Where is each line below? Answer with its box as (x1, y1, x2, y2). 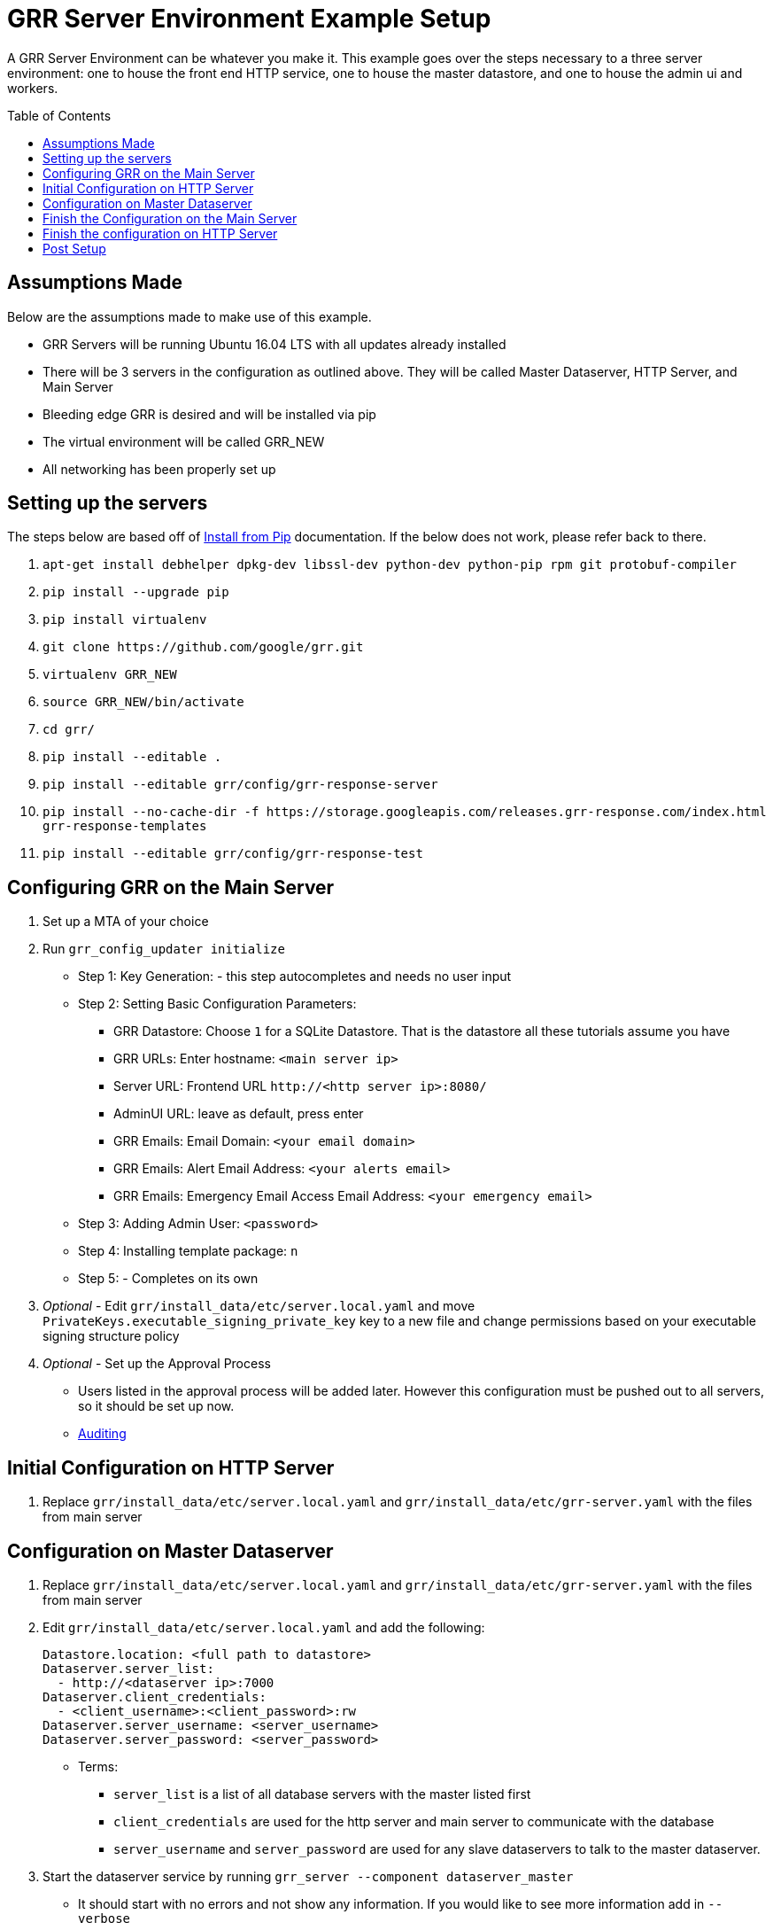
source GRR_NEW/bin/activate (43, 695, 244, 710)
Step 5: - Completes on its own (78, 1271, 259, 1287)
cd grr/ (43, 722, 96, 737)
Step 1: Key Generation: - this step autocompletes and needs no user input (78, 969, 512, 984)
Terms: (78, 1758, 119, 1774)
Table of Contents (7, 107, 112, 123)
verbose (78, 1911, 131, 1926)
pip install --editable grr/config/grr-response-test (43, 846, 423, 861)
